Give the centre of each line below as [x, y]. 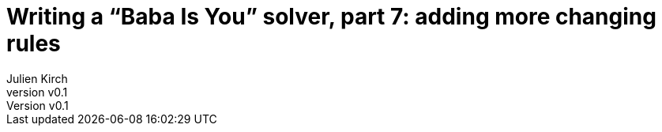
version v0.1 [37, 92]
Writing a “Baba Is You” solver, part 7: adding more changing [331, 17]
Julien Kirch [37, 78]
